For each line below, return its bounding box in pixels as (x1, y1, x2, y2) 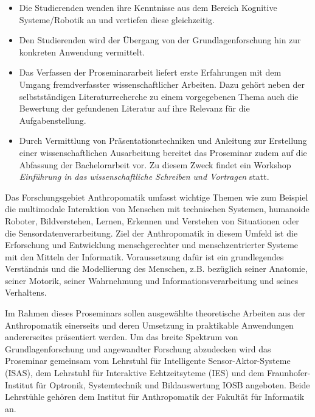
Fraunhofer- (266, 366, 311, 379)
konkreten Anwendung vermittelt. (19, 45, 145, 58)
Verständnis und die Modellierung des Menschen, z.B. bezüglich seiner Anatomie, (5, 262, 308, 275)
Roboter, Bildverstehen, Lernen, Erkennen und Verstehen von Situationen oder (5, 214, 299, 227)
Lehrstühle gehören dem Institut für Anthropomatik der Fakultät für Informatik (5, 390, 305, 403)
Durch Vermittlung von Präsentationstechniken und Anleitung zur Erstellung (19, 134, 307, 147)
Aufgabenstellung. (19, 113, 86, 126)
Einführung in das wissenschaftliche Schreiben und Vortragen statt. (19, 170, 269, 183)
